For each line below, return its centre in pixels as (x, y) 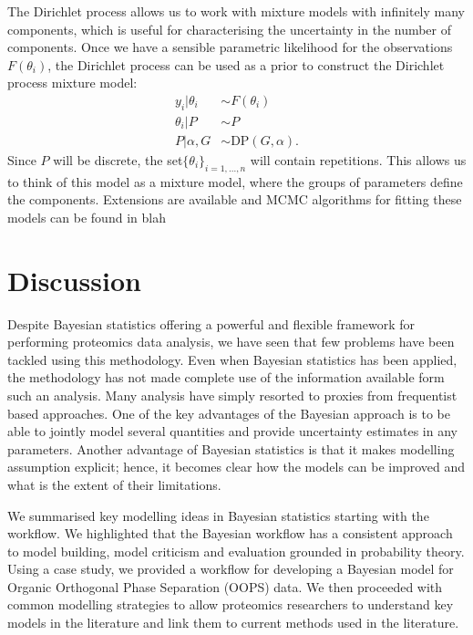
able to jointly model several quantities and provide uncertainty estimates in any (232, 431)
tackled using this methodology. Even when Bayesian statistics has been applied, (232, 359)
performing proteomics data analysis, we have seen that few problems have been (231, 342)
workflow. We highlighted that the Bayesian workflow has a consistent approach (230, 533)
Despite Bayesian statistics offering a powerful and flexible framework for (211, 323)
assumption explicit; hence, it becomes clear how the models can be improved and (236, 467)
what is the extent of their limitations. (114, 484)
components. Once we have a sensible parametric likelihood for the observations (230, 47)
